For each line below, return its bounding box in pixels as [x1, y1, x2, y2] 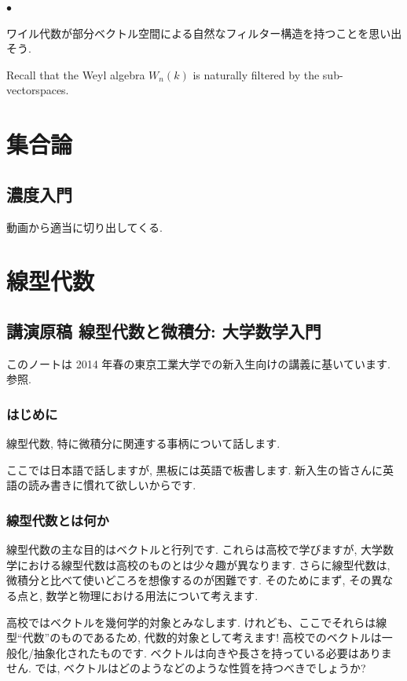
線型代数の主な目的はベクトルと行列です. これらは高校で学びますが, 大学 [6, 541, 383, 558]
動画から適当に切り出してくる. [6, 218, 163, 235]
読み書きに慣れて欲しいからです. [27, 477, 196, 493]
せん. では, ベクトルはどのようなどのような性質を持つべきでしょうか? [6, 660, 366, 676]
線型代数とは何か [6, 510, 109, 529]
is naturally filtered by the [192, 66, 320, 82]
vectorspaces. [6, 82, 69, 98]
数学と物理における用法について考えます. [46, 587, 258, 603]
